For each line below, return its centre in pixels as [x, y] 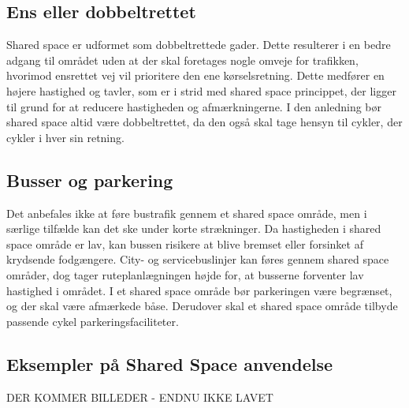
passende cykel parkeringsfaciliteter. [93, 321]
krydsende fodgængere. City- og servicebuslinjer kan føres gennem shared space [198, 259]
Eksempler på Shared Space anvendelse [170, 363]
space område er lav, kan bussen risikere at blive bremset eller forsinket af [185, 243]
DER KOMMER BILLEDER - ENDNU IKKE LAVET [140, 397]
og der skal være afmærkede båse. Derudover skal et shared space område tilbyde [202, 306]
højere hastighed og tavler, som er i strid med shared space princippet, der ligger [201, 90]
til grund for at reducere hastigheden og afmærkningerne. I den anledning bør [194, 106]
